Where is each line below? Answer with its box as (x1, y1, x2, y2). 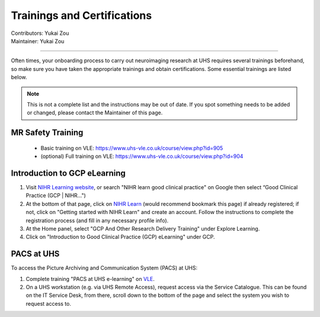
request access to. (25, 300, 71, 307)
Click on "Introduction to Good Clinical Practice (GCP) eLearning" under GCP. (25, 234, 216, 241)
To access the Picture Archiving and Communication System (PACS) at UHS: (11, 264, 198, 271)
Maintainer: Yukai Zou (11, 37, 65, 44)
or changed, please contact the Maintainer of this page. (27, 109, 163, 117)
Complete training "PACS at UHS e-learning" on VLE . (25, 275, 155, 282)
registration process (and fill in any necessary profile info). (25, 216, 169, 224)
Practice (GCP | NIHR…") (25, 192, 86, 199)
